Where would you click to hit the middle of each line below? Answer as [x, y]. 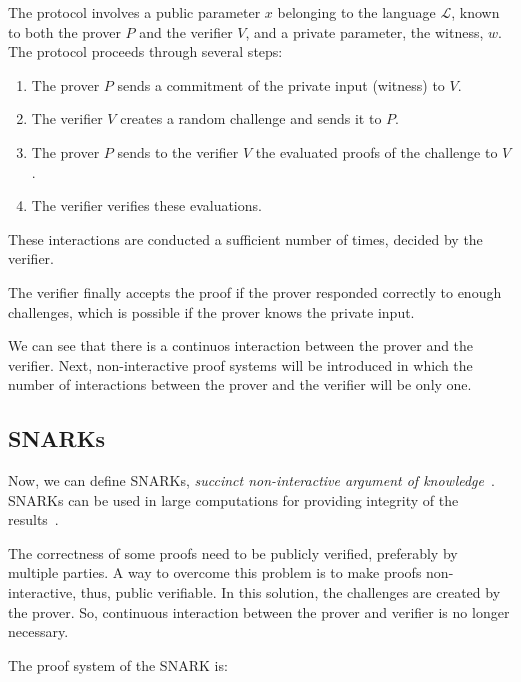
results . [33, 519]
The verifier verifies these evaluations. [146, 205]
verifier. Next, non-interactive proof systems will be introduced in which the [240, 364]
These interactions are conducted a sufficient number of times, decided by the [245, 238]
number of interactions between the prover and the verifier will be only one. [240, 384]
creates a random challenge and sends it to [251, 118]
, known [475, 12]
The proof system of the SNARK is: [118, 664]
